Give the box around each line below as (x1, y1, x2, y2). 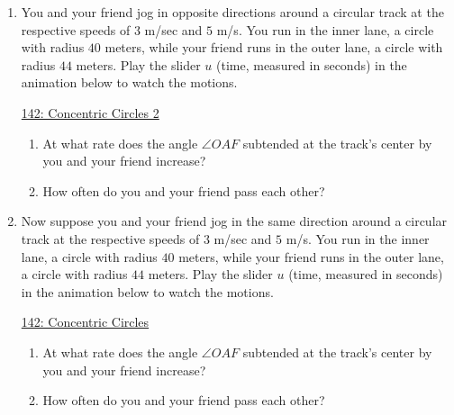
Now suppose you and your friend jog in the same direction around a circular (21, 212, 448, 230)
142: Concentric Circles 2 (21, 103, 159, 122)
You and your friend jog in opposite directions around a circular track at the (21, 3, 444, 21)
